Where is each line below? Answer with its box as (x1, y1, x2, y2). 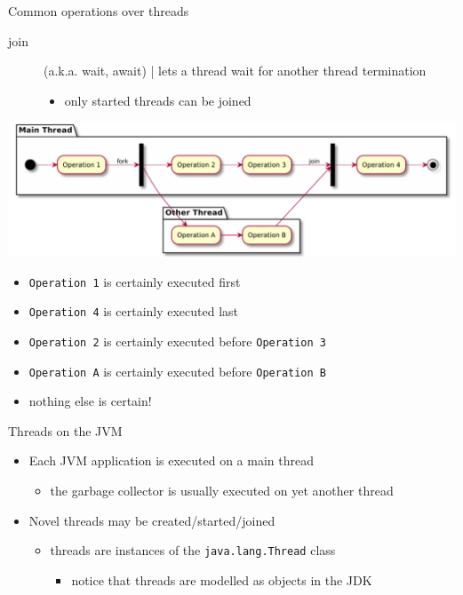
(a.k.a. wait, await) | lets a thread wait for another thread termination (44, 61, 427, 80)
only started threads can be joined (64, 91, 251, 109)
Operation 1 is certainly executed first (28, 272, 241, 290)
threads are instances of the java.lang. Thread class (50, 541, 336, 559)
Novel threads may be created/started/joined (28, 511, 275, 529)
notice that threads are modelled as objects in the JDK (71, 570, 372, 589)
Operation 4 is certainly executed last (28, 302, 239, 321)
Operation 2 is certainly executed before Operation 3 (28, 331, 326, 350)
